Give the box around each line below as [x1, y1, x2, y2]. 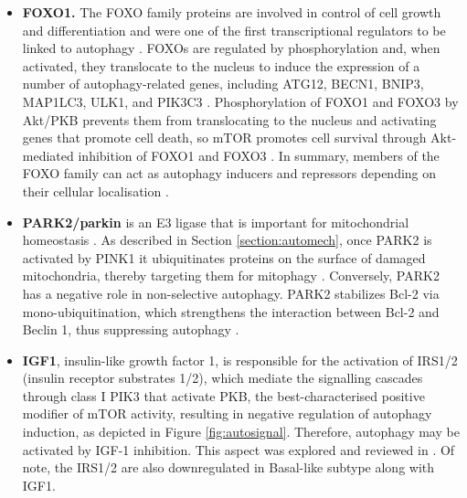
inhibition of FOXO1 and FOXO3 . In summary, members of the [78, 145, 440, 164]
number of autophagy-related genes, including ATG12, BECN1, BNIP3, [22, 74, 424, 93]
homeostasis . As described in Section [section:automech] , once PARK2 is [22, 230, 432, 249]
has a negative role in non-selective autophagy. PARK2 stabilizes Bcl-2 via [22, 283, 440, 302]
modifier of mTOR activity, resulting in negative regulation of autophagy [22, 404, 432, 423]
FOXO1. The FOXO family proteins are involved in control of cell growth [22, 3, 441, 21]
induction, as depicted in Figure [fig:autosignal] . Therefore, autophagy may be [22, 422, 460, 441]
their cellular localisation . [22, 181, 169, 200]
